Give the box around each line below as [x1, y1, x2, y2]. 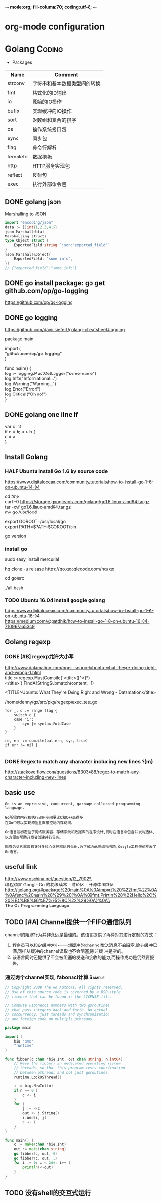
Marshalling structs [5, 234, 47, 238]
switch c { [14, 712, 36, 717]
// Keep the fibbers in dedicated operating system [14, 1061, 121, 1066]
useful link [5, 863, 38, 871]
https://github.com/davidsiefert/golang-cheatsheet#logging [5, 327, 125, 333]
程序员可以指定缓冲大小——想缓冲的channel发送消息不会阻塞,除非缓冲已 [12, 942, 158, 948]
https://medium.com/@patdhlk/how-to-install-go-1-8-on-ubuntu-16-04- [5, 618, 150, 624]
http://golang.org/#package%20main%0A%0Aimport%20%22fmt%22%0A [5, 887, 157, 893]
